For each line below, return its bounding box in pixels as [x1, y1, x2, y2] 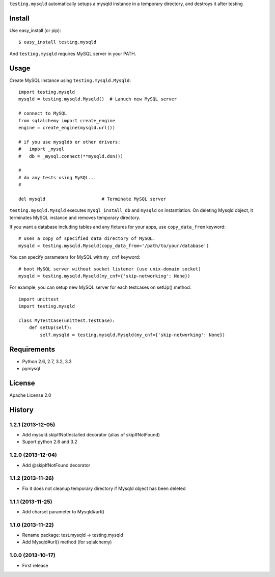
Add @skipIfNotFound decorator [22, 462, 91, 468]
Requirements [9, 345, 56, 353]
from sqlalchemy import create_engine [18, 118, 116, 123]
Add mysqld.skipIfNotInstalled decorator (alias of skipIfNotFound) [22, 432, 160, 438]
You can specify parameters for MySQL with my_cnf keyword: [9, 254, 141, 260]
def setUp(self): [29, 325, 72, 331]
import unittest [18, 296, 59, 302]
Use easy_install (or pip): [9, 27, 61, 33]
